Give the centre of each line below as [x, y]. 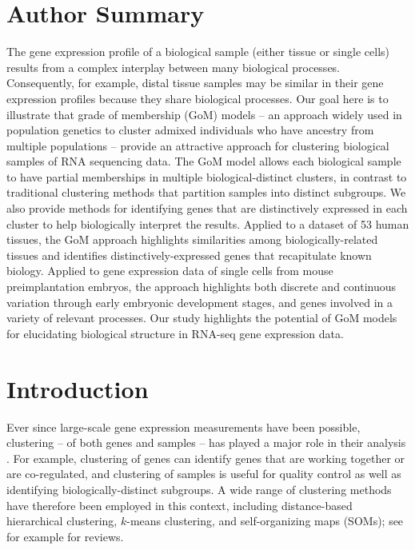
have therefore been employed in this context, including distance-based [180, 505]
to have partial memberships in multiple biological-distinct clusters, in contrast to [207, 176]
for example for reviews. [65, 536]
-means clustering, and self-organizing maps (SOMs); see [265, 521]
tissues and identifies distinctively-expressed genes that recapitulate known [189, 255]
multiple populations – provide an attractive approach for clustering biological [198, 145]
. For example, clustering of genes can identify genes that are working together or [206, 458]
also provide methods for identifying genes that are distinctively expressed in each [207, 208]
